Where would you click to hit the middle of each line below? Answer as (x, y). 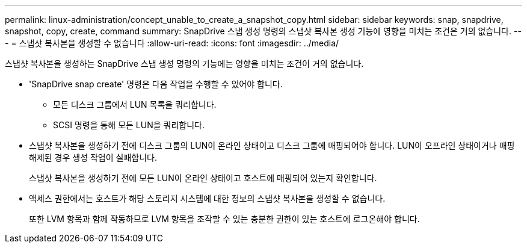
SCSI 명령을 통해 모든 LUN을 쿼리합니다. (129, 125)
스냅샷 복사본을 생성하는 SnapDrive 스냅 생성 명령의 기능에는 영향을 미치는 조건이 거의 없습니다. (184, 64)
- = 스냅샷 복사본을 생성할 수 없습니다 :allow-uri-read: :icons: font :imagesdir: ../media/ (172, 43)
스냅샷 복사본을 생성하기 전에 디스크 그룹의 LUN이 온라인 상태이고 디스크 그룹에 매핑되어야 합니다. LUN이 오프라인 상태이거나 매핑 (272, 145)
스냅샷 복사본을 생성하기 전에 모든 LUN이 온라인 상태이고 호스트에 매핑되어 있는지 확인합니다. (203, 178)
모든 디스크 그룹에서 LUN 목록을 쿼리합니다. (135, 104)
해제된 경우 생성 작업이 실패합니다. (93, 157)
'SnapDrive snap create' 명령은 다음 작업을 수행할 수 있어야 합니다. (156, 84)
